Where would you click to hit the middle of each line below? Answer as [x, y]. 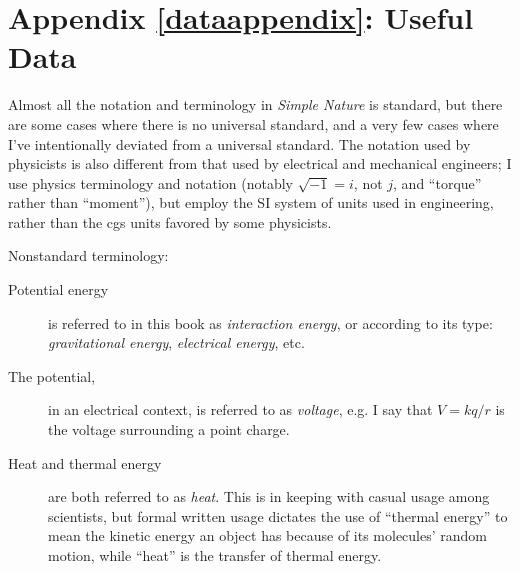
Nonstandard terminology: [88, 255]
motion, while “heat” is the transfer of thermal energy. [215, 555]
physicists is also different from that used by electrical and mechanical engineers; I [260, 163]
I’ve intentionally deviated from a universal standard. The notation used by [239, 143]
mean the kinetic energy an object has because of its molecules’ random [268, 535]
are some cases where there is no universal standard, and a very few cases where [253, 123]
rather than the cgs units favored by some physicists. [170, 221]
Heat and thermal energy [85, 462]
